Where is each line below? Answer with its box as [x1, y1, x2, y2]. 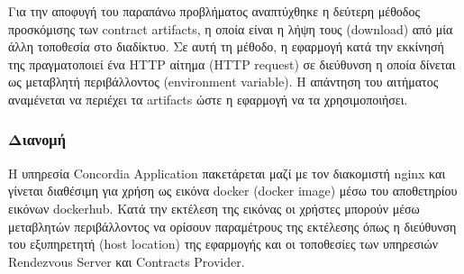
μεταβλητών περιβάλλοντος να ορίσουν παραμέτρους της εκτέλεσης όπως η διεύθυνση [8, 216, 457, 235]
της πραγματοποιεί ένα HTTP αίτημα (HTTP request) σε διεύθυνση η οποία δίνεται [8, 54, 456, 73]
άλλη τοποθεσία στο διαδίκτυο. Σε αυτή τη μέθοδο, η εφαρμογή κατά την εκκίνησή [8, 37, 444, 56]
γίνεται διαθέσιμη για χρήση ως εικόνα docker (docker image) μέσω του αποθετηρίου [8, 181, 458, 200]
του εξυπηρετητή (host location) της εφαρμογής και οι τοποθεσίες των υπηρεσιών [8, 234, 438, 253]
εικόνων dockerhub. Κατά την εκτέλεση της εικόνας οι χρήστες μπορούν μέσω [8, 198, 420, 217]
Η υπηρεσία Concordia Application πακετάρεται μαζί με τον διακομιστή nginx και [8, 163, 446, 182]
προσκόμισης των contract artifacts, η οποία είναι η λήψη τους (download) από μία [8, 19, 453, 38]
